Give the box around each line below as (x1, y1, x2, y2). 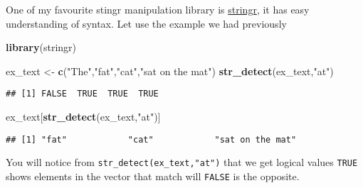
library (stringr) (6, 40, 76, 55)
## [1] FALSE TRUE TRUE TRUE (6, 89, 159, 99)
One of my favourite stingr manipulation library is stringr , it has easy (6, 2, 310, 16)
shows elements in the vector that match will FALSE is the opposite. (6, 168, 300, 183)
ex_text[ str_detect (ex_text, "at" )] (6, 109, 161, 124)
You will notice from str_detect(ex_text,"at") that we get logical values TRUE (6, 155, 358, 170)
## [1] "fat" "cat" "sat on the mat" (6, 134, 297, 145)
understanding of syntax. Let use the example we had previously (6, 16, 287, 31)
